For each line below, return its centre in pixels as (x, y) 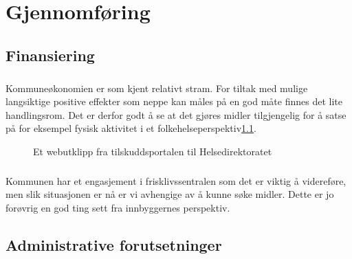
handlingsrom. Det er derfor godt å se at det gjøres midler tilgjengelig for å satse (176, 114)
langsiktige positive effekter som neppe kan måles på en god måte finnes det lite (174, 101)
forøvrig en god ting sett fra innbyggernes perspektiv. (118, 208)
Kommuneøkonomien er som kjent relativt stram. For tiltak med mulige (157, 88)
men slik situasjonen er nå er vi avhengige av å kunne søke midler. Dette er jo (170, 194)
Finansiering (50, 55)
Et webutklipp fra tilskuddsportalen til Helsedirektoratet (153, 151)
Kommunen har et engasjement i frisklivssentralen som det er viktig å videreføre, (176, 180)
